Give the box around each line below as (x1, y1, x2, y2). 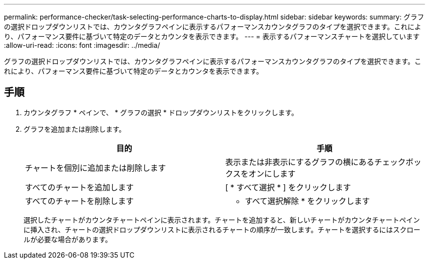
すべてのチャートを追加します (25, 182, 134, 192)
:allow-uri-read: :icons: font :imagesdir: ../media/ (4, 41, 160, 49)
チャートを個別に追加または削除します (25, 162, 166, 173)
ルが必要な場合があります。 (24, 235, 112, 243)
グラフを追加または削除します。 (24, 124, 126, 133)
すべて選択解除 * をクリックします (245, 196, 370, 206)
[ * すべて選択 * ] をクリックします (225, 182, 351, 192)
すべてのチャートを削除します (25, 196, 134, 206)
